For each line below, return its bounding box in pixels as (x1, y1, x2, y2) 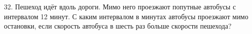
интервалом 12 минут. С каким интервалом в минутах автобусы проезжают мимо (4, 11, 249, 21)
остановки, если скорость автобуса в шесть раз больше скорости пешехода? (4, 21, 232, 31)
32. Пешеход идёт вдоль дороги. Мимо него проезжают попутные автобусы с (4, 1, 236, 11)
